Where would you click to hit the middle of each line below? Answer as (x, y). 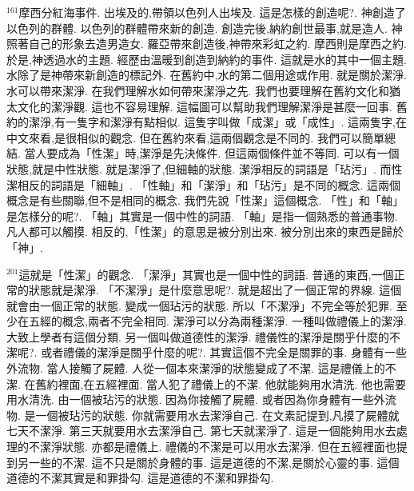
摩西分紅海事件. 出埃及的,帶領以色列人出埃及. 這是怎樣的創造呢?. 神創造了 (212, 12)
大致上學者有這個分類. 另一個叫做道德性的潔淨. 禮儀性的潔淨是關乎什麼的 (198, 336)
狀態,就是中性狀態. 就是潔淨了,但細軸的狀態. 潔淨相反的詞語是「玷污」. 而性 (205, 168)
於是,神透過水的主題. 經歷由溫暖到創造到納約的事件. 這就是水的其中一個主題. (207, 59)
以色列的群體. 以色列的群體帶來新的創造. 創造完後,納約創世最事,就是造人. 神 (205, 28)
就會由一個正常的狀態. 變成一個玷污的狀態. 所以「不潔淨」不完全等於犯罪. (199, 305)
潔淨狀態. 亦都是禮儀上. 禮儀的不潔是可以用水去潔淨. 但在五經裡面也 (218, 447)
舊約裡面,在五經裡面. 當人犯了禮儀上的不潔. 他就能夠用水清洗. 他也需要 (221, 383)
